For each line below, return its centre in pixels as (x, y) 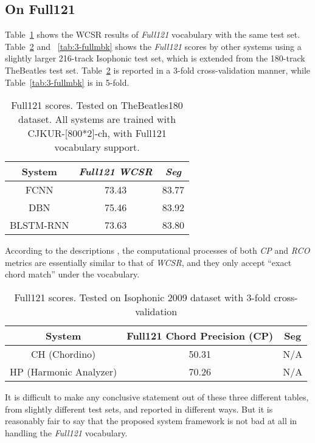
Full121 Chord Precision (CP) (200, 335)
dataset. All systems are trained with (97, 119)
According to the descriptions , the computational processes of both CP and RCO (157, 250)
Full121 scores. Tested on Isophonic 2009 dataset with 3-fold (143, 297)
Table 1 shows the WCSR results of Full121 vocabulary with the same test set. (153, 34)
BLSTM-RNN (40, 225)
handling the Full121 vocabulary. (66, 432)
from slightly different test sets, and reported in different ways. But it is (139, 409)
